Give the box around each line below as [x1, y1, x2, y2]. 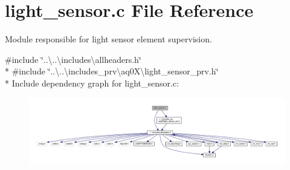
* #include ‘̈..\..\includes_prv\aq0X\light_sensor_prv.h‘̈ [5, 65, 219, 77]
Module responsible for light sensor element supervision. [5, 33, 212, 45]
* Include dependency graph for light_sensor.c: [5, 76, 179, 89]
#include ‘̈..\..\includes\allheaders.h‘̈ [5, 53, 141, 65]
